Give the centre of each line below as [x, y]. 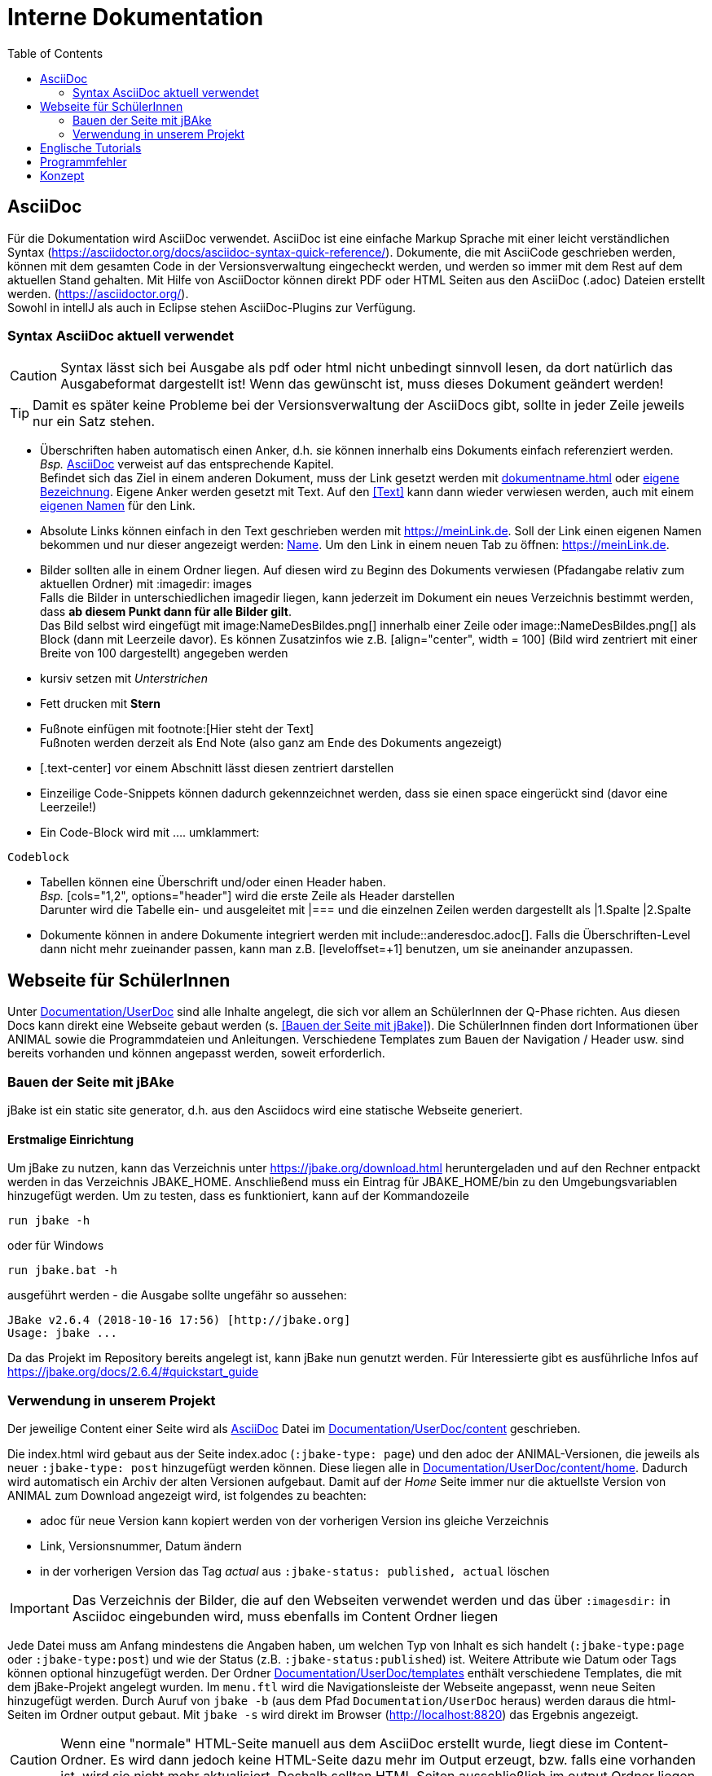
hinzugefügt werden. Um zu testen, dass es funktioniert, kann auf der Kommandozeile [238, 1196]
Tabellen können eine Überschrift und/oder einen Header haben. [213, 882]
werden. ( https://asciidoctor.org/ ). [98, 293]
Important [40, 1608]
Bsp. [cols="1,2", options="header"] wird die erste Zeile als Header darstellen [248, 896]
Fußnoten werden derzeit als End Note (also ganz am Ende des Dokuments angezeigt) [271, 743]
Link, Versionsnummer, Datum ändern [141, 1545]
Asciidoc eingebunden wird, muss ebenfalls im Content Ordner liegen [285, 1616]
